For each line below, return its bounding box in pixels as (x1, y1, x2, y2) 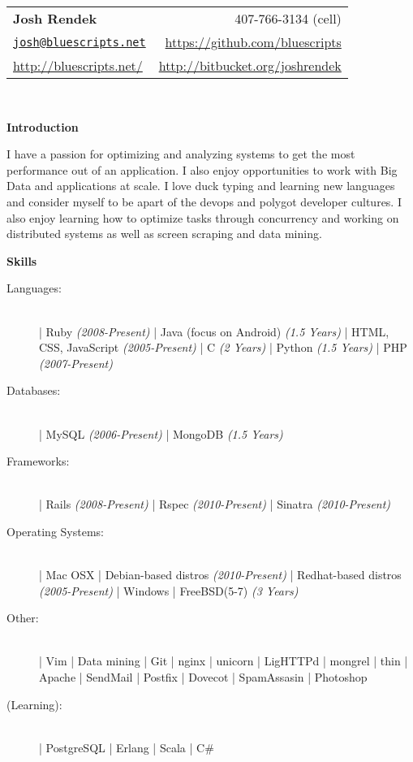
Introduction (6, 118, 79, 135)
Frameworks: (6, 452, 70, 470)
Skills (6, 252, 37, 269)
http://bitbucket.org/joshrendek (158, 56, 342, 75)
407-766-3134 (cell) (234, 9, 342, 28)
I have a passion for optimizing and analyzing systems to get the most (6, 145, 355, 162)
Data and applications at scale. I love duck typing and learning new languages (6, 177, 395, 194)
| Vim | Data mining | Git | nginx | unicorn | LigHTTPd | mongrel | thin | (39, 652, 408, 669)
